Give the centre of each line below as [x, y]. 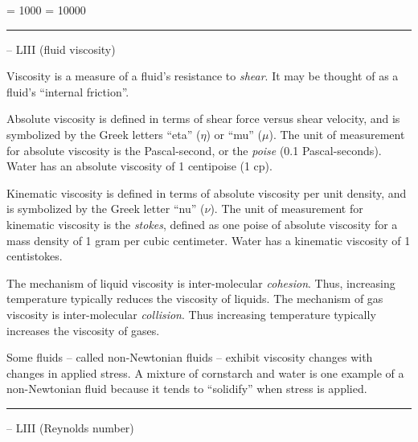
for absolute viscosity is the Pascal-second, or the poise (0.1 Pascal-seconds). [194, 150]
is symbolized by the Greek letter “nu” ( [106, 209]
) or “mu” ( [234, 134]
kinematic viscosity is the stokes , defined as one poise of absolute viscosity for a [202, 224]
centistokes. [35, 256]
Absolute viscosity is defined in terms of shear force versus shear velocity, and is [203, 119]
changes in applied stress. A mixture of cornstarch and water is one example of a [205, 372]
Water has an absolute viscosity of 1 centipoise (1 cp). [139, 166]
